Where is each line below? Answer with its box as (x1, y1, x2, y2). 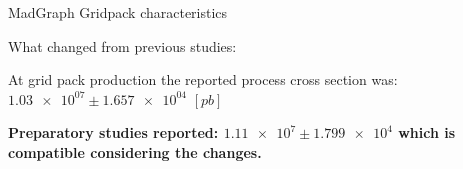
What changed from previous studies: (8, 35, 237, 56)
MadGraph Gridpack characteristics (8, 2, 228, 22)
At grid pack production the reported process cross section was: (8, 69, 398, 90)
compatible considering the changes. (8, 141, 262, 162)
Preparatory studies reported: (8, 122, 219, 143)
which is (398, 122, 456, 143)
